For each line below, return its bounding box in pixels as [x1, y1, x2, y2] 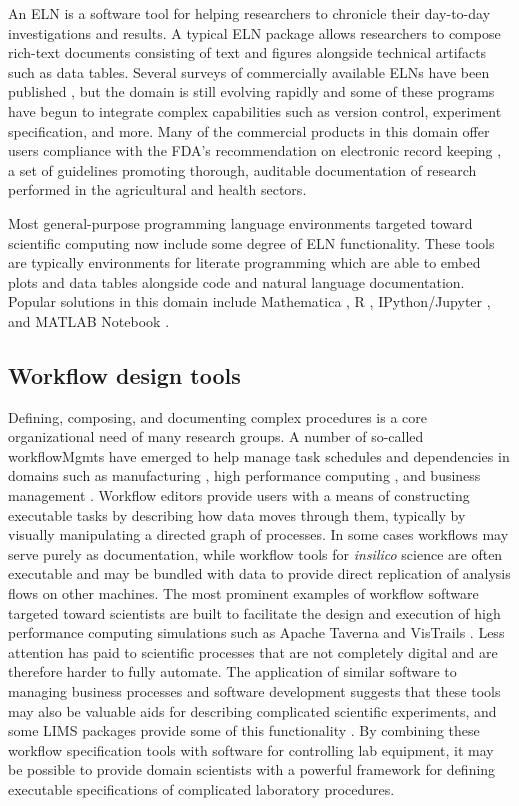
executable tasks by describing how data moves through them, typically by [8, 504, 466, 525]
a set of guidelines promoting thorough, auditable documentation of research [8, 159, 477, 180]
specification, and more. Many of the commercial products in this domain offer [8, 120, 490, 141]
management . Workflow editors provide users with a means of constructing [8, 485, 470, 506]
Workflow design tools [8, 359, 241, 390]
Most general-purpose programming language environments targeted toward [8, 212, 473, 233]
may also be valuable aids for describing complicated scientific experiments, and [8, 700, 497, 721]
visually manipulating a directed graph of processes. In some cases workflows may [8, 524, 509, 545]
